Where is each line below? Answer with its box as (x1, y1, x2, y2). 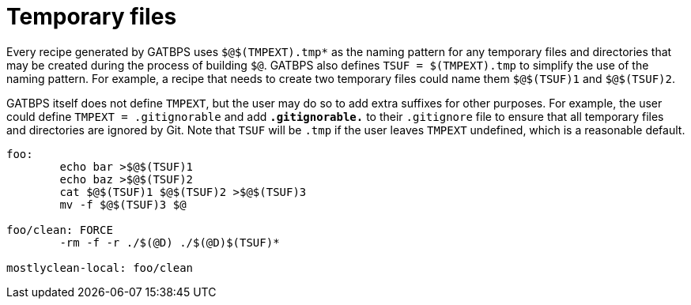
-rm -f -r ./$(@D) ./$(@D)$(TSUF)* (59, 235, 280, 249)
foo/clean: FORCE (6, 223, 113, 236)
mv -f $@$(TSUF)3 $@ (59, 198, 187, 211)
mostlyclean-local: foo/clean (6, 261, 194, 274)
